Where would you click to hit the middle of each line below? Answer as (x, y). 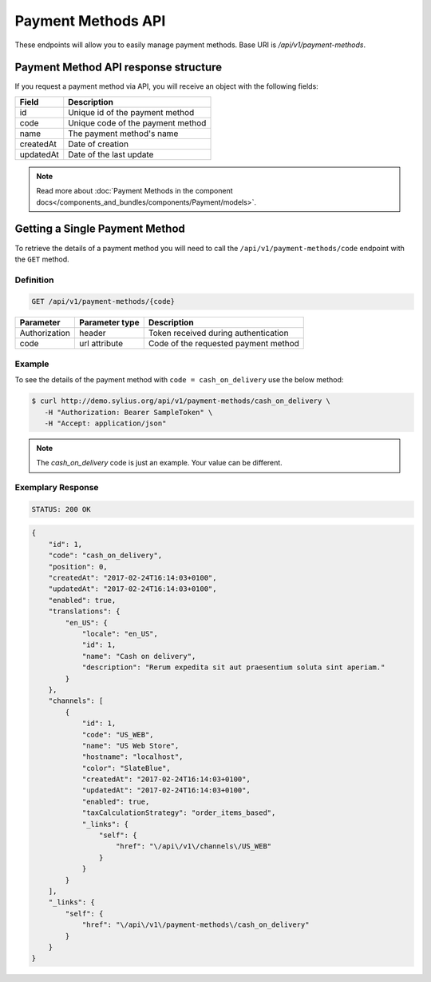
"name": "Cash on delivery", (139, 656)
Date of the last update (111, 154)
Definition (34, 280)
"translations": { (84, 611)
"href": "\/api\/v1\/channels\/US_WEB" (194, 846)
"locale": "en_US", (120, 633)
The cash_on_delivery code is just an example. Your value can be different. (159, 463)
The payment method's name (123, 134)
